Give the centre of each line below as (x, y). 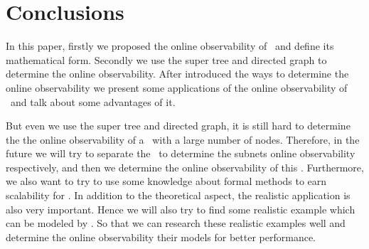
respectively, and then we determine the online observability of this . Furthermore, (185, 167)
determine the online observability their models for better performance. (161, 237)
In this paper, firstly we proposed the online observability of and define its (170, 46)
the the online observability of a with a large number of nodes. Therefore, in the (183, 139)
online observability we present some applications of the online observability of (177, 87)
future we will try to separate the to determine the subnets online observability (181, 153)
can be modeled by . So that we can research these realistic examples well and (176, 223)
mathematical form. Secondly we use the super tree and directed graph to (166, 59)
